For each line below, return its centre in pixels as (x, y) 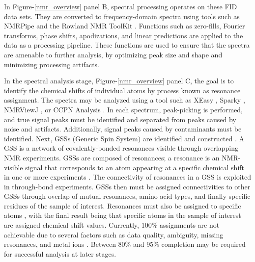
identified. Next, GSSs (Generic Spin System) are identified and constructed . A (124, 138)
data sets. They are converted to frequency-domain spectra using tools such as (122, 16)
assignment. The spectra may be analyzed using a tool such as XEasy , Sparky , (125, 100)
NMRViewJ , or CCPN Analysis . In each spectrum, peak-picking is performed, (124, 109)
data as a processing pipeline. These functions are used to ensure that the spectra (127, 45)
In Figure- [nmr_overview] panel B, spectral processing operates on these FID (121, 6)
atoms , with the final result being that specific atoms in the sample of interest (123, 215)
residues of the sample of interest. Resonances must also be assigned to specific (123, 205)
